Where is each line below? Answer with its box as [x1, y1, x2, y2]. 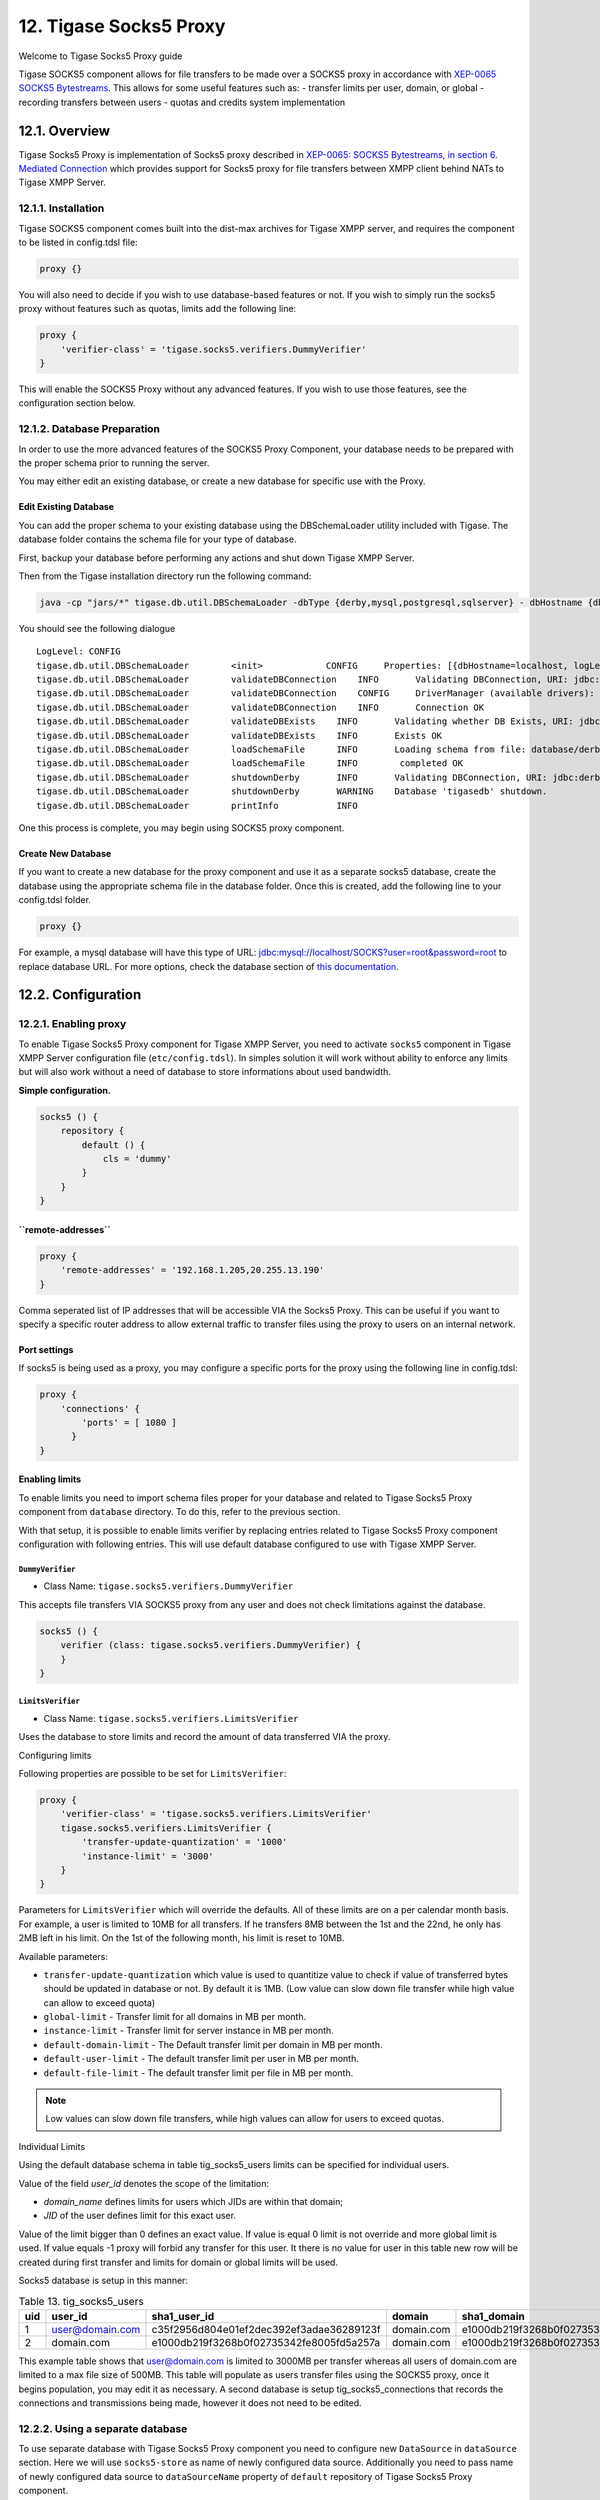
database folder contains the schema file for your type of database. [18, 533, 297, 545]
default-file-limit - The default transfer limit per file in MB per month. [43, 2066, 354, 2079]
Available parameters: [18, 1950, 109, 1962]
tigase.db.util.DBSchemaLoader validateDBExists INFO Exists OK [36, 730, 443, 741]
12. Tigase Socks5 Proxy [18, 15, 226, 37]
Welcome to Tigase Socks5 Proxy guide [18, 50, 183, 62]
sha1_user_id [151, 2309, 215, 2323]
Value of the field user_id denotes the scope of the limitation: [18, 2177, 270, 2189]
